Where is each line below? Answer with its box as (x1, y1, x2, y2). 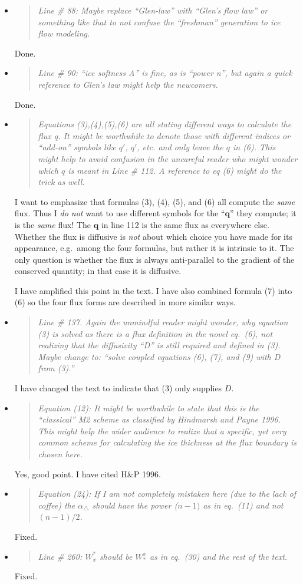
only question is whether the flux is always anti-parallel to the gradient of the (14, 253, 295, 265)
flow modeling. (38, 27, 90, 39)
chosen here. (38, 448, 83, 460)
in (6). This (232, 141, 276, 153)
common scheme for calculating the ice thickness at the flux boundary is (38, 436, 297, 448)
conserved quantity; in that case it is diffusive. (14, 265, 182, 277)
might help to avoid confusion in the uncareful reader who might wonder (38, 152, 298, 164)
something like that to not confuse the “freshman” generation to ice (38, 15, 281, 28)
